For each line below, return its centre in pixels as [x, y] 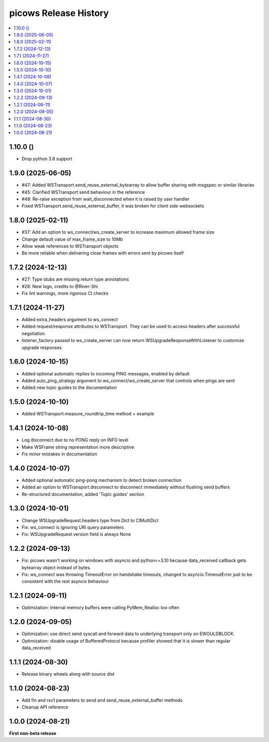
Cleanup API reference [45, 707]
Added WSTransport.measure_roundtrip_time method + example [88, 414]
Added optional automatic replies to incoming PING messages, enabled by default [106, 373]
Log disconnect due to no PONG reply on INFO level [75, 440]
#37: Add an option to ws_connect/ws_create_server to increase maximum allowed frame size [118, 232]
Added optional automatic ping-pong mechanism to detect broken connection [102, 480]
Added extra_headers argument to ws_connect [70, 320]
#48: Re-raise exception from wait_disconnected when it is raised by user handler [106, 199]
